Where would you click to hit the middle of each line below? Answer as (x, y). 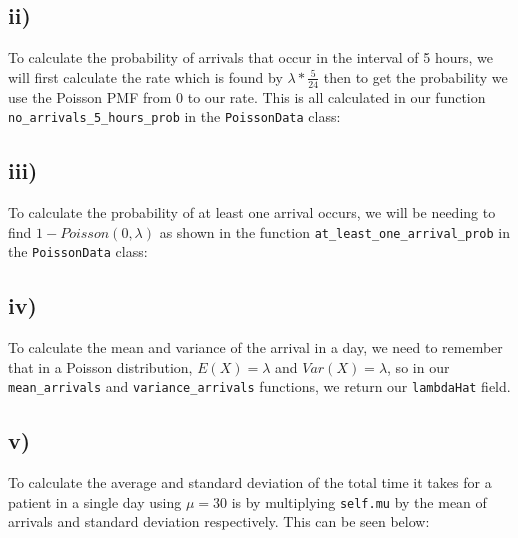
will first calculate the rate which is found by (145, 76)
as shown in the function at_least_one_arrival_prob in (334, 231)
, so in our (418, 366)
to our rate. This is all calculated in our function (336, 96)
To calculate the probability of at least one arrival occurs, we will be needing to (252, 212)
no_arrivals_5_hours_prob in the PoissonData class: (174, 116)
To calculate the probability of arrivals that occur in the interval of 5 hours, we (250, 57)
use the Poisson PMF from (90, 96)
